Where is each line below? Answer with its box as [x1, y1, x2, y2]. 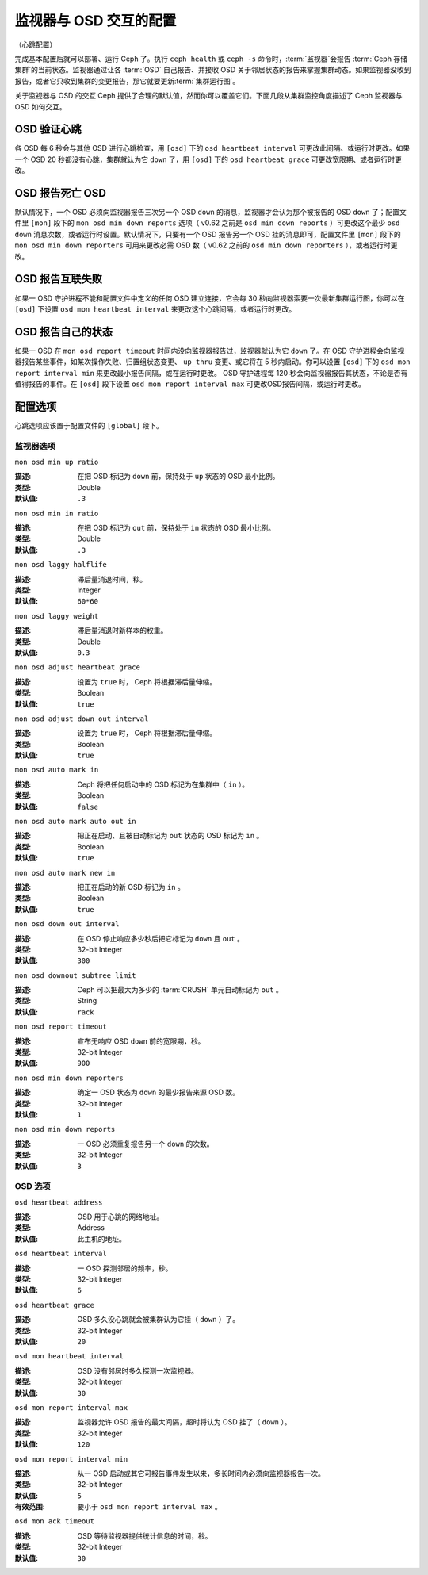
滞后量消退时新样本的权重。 [77, 626, 168, 635]
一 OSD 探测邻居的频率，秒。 [77, 1263, 173, 1273]
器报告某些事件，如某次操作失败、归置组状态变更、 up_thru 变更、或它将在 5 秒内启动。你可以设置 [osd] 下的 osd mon [14, 357, 411, 366]
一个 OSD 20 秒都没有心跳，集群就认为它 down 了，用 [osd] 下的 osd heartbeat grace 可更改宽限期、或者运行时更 [14, 155, 402, 164]
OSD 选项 [14, 1181, 51, 1192]
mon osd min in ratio [14, 508, 99, 518]
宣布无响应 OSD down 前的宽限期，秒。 [77, 1036, 205, 1046]
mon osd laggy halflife [14, 560, 107, 569]
